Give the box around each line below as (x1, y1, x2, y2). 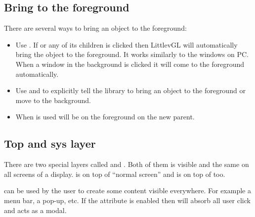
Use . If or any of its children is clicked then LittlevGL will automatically (15, 39, 238, 50)
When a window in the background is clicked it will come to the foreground (15, 58, 244, 69)
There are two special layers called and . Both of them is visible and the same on (4, 159, 249, 169)
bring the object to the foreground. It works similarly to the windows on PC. (15, 49, 249, 59)
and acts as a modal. (4, 205, 67, 215)
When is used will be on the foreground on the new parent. (15, 111, 195, 122)
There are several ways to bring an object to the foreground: (4, 23, 187, 33)
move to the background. (15, 95, 91, 105)
